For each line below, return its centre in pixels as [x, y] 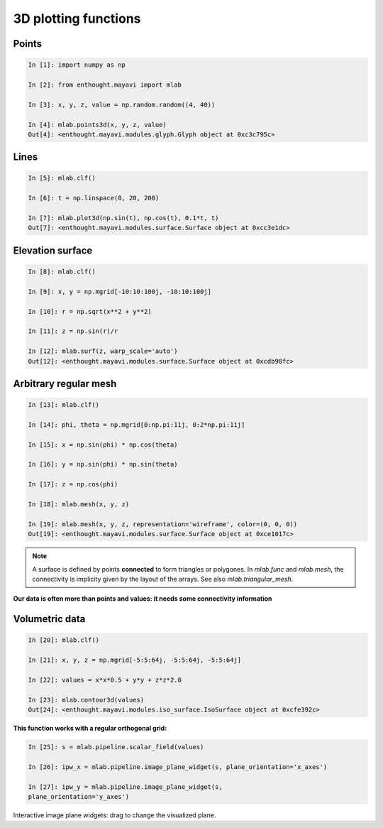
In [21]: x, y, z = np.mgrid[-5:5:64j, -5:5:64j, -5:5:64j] [135, 660]
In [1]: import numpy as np [77, 65]
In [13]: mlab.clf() [63, 405]
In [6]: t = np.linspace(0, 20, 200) [94, 198]
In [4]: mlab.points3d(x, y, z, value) [97, 125]
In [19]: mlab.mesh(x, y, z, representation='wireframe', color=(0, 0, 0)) [163, 524]
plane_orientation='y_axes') [79, 797]
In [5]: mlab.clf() [62, 178]
